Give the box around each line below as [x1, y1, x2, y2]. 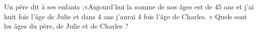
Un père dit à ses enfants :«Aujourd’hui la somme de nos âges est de [4, 1, 213, 11]
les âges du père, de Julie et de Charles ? [4, 21, 129, 31]
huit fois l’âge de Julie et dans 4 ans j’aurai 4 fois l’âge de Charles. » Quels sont [4, 11, 247, 21]
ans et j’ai [224, 1, 254, 11]
